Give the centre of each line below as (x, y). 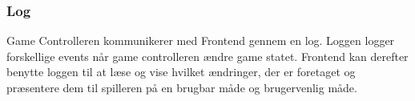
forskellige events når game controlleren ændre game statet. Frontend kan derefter (207, 56)
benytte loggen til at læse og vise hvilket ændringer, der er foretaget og (181, 72)
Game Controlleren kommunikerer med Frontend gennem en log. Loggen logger (201, 40)
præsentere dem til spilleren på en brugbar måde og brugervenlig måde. (182, 87)
